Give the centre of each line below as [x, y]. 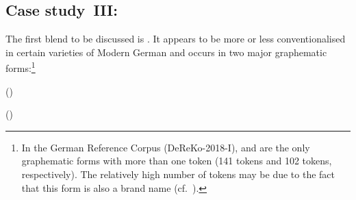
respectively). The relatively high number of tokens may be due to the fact [178, 174]
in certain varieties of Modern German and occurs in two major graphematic [166, 52]
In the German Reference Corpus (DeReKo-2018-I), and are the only [166, 147]
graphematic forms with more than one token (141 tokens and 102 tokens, [177, 161]
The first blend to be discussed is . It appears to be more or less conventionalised [176, 39]
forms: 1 [21, 67]
